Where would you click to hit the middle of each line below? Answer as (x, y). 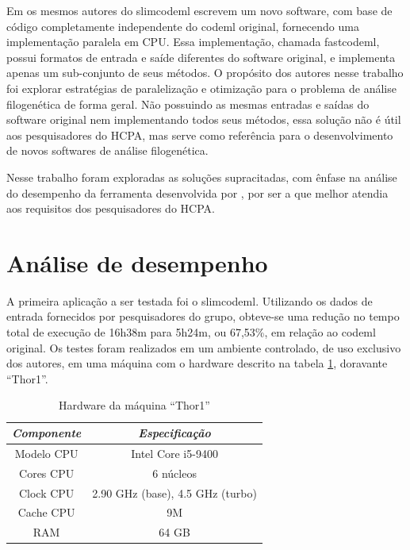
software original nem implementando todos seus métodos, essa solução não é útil (204, 119)
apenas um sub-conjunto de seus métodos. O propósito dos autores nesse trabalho (205, 73)
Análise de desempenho (137, 262)
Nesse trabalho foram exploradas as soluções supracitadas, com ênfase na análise (202, 177)
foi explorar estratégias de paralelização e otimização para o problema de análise (201, 88)
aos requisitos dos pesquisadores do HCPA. (111, 208)
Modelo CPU (46, 453)
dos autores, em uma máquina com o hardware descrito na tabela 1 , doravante (197, 363)
